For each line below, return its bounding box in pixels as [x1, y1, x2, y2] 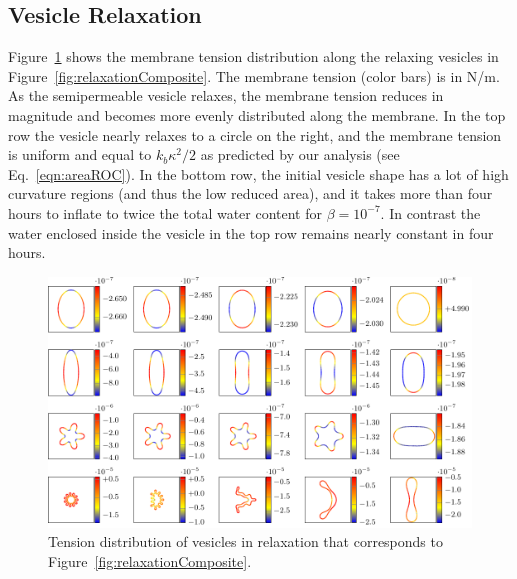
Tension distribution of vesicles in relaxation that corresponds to [48, 531, 443, 552]
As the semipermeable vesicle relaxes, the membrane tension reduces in [8, 85, 444, 106]
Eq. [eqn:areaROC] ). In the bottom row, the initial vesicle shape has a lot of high [8, 163, 509, 184]
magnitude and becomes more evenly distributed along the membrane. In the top [8, 104, 506, 125]
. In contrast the [380, 202, 481, 223]
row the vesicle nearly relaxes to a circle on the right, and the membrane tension [8, 124, 502, 145]
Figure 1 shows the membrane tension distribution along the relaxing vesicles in [8, 46, 499, 67]
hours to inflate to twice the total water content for [8, 202, 323, 223]
